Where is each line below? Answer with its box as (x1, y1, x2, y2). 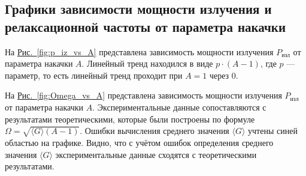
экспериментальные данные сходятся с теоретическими (55, 148, 257, 160)
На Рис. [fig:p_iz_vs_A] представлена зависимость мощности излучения (5, 45, 274, 58)
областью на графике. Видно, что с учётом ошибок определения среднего (5, 136, 274, 148)
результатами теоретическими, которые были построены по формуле (5, 112, 255, 125)
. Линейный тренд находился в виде (81, 57, 213, 70)
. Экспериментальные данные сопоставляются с (92, 100, 266, 113)
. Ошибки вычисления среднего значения (80, 124, 229, 137)
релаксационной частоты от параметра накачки (5, 17, 286, 35)
